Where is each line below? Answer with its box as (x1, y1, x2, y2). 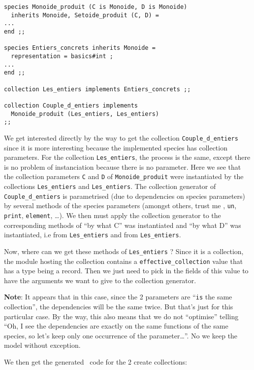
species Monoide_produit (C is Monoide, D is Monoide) (4, 3, 188, 10)
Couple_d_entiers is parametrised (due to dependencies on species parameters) (4, 190, 246, 201)
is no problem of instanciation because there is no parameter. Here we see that (4, 161, 241, 172)
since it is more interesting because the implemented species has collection (4, 142, 227, 152)
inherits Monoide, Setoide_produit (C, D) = (11, 11, 159, 19)
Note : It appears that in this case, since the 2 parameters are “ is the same (4, 292, 232, 302)
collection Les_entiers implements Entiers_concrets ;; (4, 85, 191, 93)
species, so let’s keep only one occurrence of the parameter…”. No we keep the (4, 330, 238, 340)
